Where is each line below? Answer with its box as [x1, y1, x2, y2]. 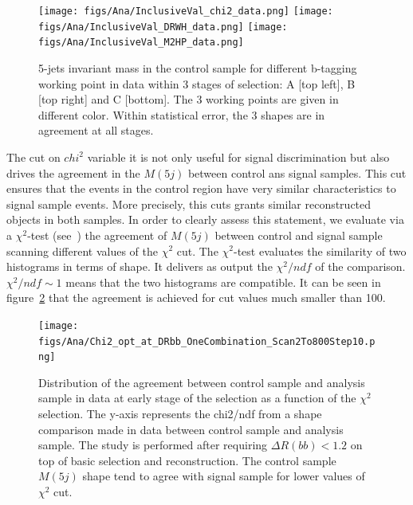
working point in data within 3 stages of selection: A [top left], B [38, 75, 356, 92]
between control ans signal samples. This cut [187, 164, 407, 181]
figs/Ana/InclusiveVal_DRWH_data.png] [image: [38, 21, 288, 33]
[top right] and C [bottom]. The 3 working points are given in [38, 91, 339, 108]
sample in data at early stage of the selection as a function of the [38, 390, 356, 406]
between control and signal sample [214, 226, 383, 243]
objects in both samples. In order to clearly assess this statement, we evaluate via [6, 211, 404, 228]
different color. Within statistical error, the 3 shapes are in [38, 106, 325, 123]
